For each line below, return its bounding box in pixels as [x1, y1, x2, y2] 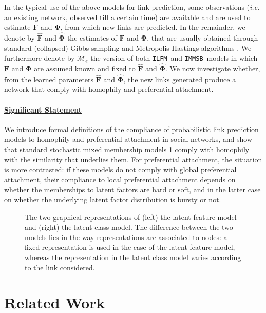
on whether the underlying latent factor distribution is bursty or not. [4, 194, 221, 205]
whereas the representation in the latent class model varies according [25, 251, 241, 262]
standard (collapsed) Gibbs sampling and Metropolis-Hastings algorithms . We [4, 42, 252, 53]
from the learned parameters [4, 73, 94, 84]
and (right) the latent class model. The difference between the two [25, 222, 233, 232]
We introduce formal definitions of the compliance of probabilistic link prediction [4, 123, 259, 134]
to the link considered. [25, 262, 95, 272]
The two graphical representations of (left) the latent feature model [25, 211, 237, 222]
